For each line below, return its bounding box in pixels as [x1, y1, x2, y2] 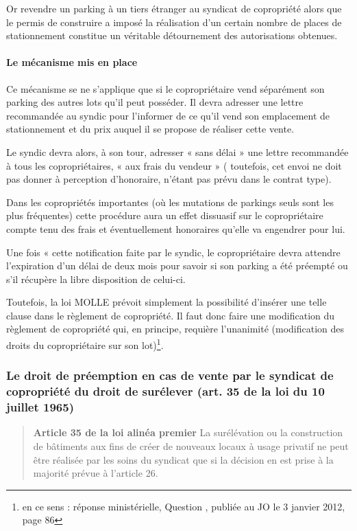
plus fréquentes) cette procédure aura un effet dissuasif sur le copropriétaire [6, 208, 323, 223]
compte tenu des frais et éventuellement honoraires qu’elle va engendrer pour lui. [6, 221, 345, 236]
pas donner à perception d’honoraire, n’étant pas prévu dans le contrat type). [6, 172, 332, 186]
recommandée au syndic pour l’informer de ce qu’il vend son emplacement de [6, 108, 330, 122]
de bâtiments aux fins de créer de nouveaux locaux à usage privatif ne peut [33, 438, 349, 453]
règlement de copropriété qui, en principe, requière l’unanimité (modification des [6, 321, 345, 336]
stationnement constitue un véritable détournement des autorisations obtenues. [6, 28, 338, 43]
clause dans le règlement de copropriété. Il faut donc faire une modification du [6, 308, 335, 322]
